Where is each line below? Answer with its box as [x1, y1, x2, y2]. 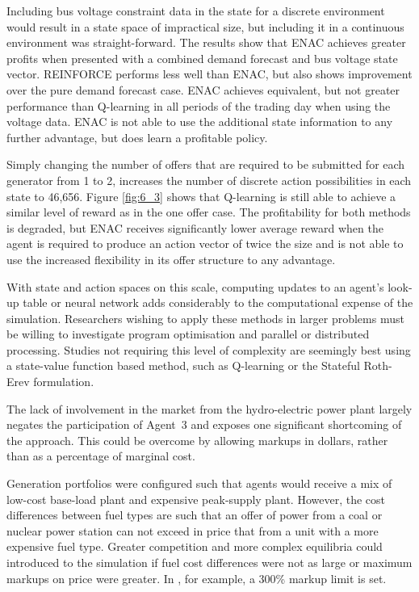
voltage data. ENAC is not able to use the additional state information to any [6, 113, 393, 130]
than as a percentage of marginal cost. [6, 447, 195, 464]
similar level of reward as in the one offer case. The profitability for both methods [6, 204, 411, 220]
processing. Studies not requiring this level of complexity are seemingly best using [6, 341, 411, 358]
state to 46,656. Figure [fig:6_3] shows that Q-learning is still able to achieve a [6, 187, 396, 204]
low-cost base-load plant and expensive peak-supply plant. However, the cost [6, 490, 386, 507]
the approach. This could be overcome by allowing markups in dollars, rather [6, 431, 388, 448]
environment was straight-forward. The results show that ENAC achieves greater [6, 34, 406, 51]
